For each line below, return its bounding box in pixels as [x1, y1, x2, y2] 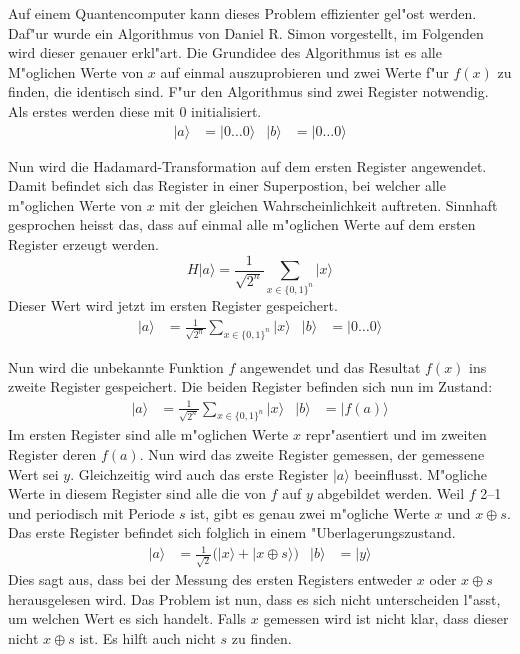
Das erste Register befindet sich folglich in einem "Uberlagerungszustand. [8, 522, 456, 543]
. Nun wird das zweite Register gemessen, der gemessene [139, 443, 485, 464]
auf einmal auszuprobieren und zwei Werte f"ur [160, 61, 449, 82]
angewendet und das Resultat [239, 356, 421, 377]
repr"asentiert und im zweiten [305, 424, 487, 445]
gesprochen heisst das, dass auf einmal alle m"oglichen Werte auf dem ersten [8, 214, 476, 235]
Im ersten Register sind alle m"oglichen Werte [8, 424, 289, 445]
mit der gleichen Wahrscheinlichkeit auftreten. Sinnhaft [159, 194, 498, 215]
